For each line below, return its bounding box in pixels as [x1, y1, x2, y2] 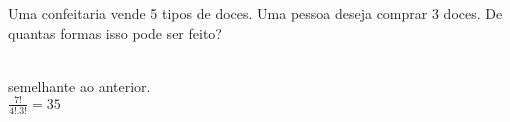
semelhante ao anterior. [8, 75, 151, 96]
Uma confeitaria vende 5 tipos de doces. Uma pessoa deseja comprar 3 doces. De [8, 3, 503, 23]
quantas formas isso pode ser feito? [8, 22, 222, 43]
